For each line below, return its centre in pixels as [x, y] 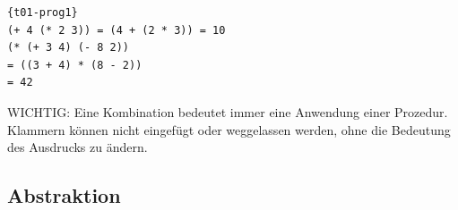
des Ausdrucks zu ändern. [78, 147]
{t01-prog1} [43, 13]
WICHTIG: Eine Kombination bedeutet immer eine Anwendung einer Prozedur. [228, 111]
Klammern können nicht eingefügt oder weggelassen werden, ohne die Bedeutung [229, 129]
